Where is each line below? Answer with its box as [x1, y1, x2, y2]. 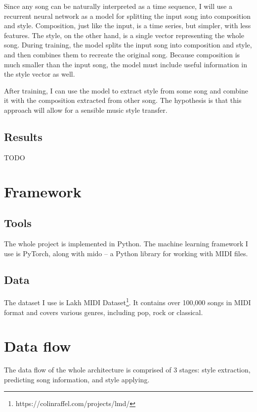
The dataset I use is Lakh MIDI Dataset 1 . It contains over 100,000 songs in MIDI [4, 296, 251, 307]
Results [4, 129, 43, 144]
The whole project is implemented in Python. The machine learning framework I [4, 238, 248, 248]
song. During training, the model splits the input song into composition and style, [4, 40, 252, 50]
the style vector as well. [4, 69, 75, 79]
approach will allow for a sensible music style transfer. [4, 104, 168, 115]
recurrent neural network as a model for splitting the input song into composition [4, 10, 251, 21]
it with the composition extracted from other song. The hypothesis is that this [4, 95, 242, 105]
